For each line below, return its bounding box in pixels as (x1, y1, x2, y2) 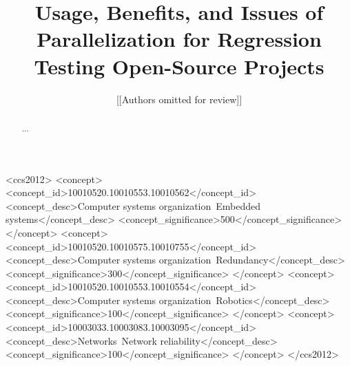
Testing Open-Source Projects (34, 52, 325, 80)
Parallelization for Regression (37, 25, 322, 53)
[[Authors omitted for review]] (116, 91, 243, 106)
